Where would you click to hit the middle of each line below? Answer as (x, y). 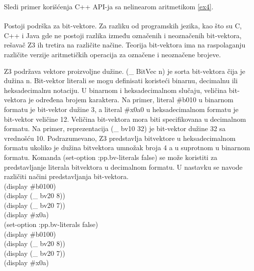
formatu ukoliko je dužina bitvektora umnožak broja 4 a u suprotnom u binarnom (127, 147)
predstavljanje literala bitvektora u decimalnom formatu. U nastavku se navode (123, 167)
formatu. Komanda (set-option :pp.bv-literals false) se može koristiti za (111, 157)
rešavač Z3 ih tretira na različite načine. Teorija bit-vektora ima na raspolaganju (125, 45)
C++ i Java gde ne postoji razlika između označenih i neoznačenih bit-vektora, (123, 35)
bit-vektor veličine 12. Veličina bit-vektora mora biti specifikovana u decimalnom (125, 119)
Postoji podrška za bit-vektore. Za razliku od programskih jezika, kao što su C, (123, 26)
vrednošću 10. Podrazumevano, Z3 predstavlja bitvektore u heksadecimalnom (120, 138)
